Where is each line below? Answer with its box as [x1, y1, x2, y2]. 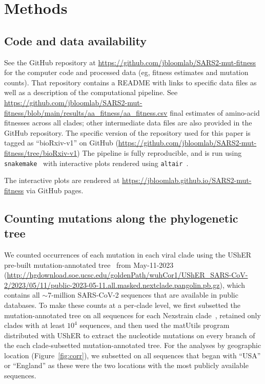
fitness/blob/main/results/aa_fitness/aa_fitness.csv [4, 107, 168, 118]
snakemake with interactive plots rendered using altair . [4, 157, 189, 168]
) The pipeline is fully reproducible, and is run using [77, 147, 242, 158]
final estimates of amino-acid [170, 107, 260, 118]
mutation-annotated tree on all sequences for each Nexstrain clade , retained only [4, 309, 261, 320]
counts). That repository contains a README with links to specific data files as [4, 77, 257, 87]
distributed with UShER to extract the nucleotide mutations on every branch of [4, 330, 255, 340]
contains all [4, 289, 40, 300]
